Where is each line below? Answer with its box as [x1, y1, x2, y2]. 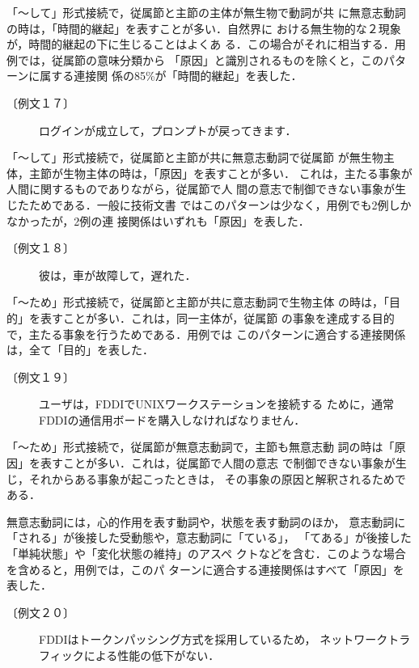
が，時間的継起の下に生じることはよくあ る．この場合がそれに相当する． [6, 36, 395, 53]
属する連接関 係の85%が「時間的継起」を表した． [40, 67, 303, 84]
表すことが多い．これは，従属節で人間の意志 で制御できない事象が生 [40, 454, 407, 471]
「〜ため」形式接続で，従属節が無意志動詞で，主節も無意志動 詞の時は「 [6, 438, 395, 455]
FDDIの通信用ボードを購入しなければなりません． [39, 411, 306, 428]
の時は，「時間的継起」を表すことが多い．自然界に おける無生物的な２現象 [6, 19, 401, 36]
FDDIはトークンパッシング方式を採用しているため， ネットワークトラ [39, 631, 411, 648]
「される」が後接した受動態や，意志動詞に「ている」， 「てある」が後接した [6, 529, 412, 546]
